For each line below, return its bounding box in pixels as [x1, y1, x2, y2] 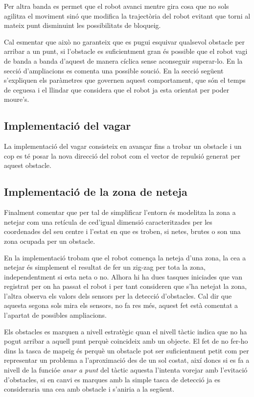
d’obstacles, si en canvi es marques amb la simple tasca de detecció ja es [4, 374, 220, 384]
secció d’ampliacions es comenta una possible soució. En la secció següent [4, 65, 224, 75]
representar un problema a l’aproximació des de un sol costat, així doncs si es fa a [4, 355, 250, 365]
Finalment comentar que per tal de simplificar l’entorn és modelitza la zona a [4, 207, 236, 217]
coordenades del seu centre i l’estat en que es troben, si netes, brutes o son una [4, 226, 241, 236]
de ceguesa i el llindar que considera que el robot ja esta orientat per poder [4, 84, 230, 94]
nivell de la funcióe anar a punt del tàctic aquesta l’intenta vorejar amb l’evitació [4, 365, 248, 375]
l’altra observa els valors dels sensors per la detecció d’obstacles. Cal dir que [4, 290, 232, 301]
